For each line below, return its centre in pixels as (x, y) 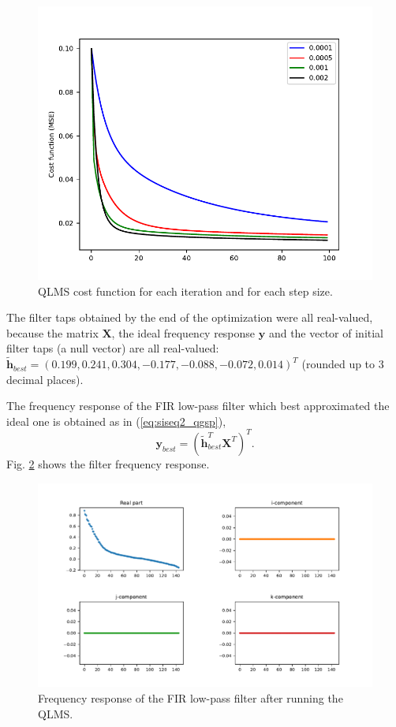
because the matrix (52, 332)
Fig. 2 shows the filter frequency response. (108, 463)
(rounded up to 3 (343, 364)
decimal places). (45, 379)
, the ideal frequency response (183, 332)
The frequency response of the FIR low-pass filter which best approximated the (198, 406)
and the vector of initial (326, 332)
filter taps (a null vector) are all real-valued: (113, 348)
